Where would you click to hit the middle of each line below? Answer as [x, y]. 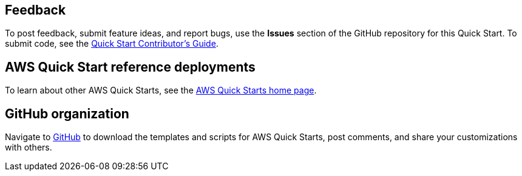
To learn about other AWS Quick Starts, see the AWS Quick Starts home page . [161, 90]
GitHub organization [67, 113]
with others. [29, 147]
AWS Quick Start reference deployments [130, 67]
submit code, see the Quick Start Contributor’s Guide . [112, 44]
